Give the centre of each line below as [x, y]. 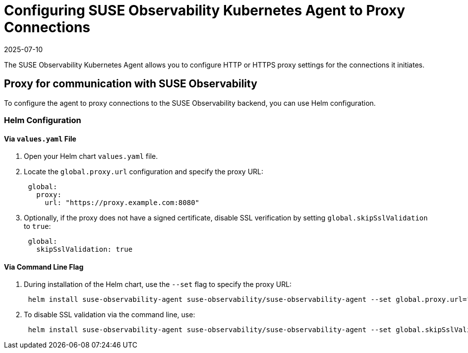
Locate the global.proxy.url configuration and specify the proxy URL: [144, 172]
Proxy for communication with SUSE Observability [131, 84]
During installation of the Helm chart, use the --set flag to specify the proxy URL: [158, 284]
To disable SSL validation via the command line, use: [110, 315]
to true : [37, 226]
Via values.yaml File [40, 139]
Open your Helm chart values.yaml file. [91, 156]
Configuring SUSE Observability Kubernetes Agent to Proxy [205, 10]
